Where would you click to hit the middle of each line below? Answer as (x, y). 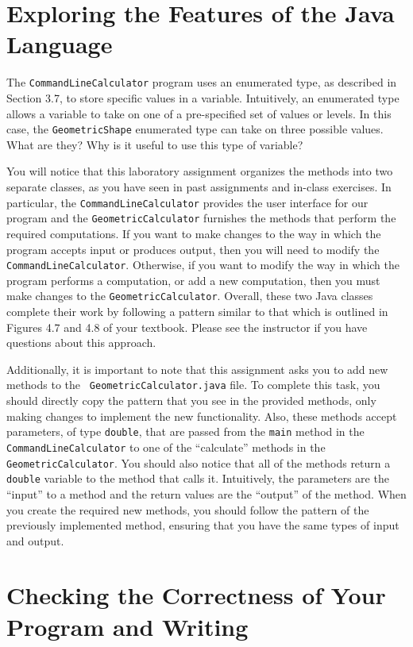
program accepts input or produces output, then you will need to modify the (193, 249)
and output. (35, 540)
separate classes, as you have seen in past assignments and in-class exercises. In (199, 187)
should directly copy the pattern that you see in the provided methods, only (191, 401)
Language (60, 44)
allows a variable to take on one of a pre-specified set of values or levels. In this (199, 113)
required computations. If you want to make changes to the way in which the (194, 233)
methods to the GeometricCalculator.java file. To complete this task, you (193, 385)
